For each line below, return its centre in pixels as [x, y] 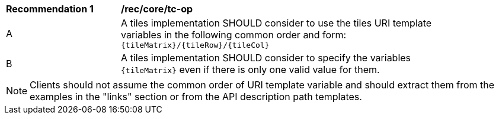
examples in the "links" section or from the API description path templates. [196, 97]
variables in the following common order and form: [234, 35]
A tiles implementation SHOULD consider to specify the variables [266, 58]
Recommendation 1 [50, 9]
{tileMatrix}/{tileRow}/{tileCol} [195, 45]
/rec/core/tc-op [157, 9]
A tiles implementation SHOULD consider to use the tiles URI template [276, 23]
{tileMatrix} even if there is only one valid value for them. [250, 70]
